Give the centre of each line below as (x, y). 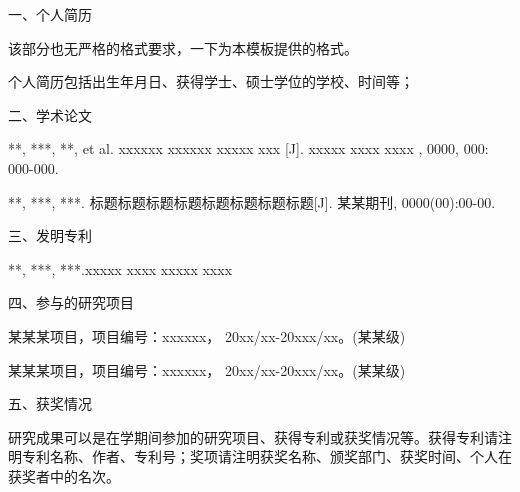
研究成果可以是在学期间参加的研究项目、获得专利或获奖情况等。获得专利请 (253, 436)
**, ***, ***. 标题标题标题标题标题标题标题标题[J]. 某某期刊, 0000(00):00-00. (252, 201)
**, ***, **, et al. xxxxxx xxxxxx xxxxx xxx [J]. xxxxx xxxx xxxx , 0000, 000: (248, 148)
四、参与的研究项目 (71, 302)
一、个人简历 (50, 14)
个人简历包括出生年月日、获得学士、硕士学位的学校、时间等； (211, 81)
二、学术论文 (50, 114)
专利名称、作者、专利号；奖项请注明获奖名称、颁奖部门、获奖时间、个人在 (266, 456)
